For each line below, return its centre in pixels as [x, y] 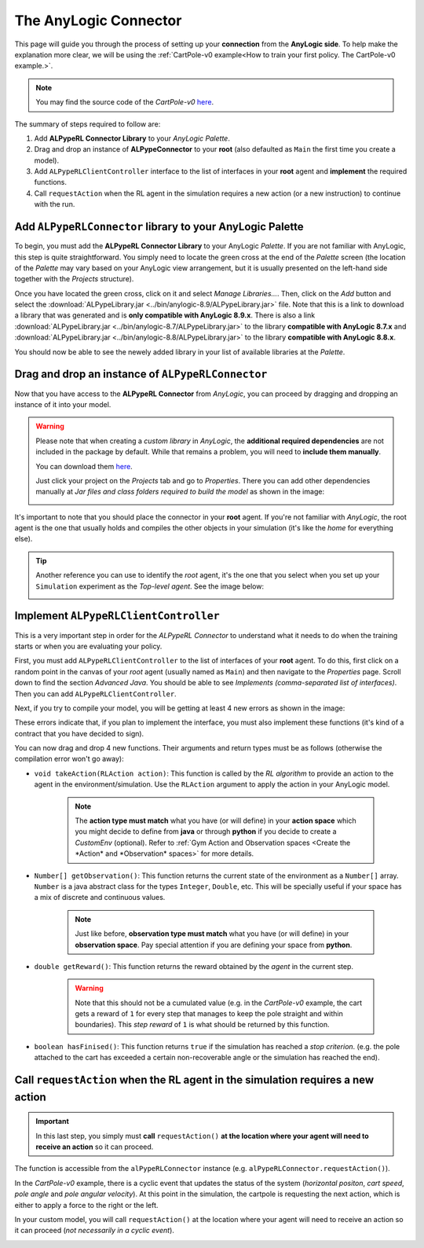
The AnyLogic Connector [98, 20]
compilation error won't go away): [69, 759]
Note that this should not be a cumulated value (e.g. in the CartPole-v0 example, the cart [219, 1003]
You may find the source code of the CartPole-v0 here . [125, 102]
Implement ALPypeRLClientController [117, 616]
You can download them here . [84, 466]
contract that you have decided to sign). [79, 733]
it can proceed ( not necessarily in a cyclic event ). [94, 1231]
